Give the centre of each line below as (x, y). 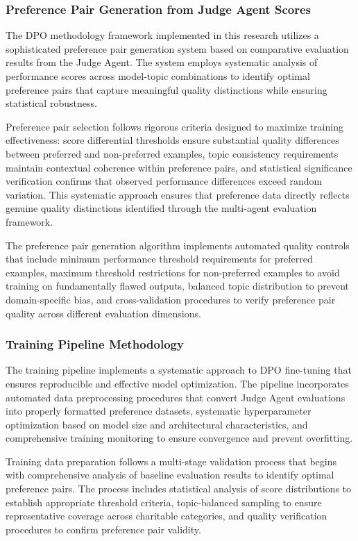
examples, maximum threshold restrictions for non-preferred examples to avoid (173, 272)
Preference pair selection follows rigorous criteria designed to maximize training (174, 126)
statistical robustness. (51, 103)
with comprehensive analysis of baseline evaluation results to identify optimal (170, 475)
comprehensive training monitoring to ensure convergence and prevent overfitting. (179, 438)
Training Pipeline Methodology (95, 344)
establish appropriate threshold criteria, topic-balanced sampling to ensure (164, 502)
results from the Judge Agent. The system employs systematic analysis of (162, 62)
